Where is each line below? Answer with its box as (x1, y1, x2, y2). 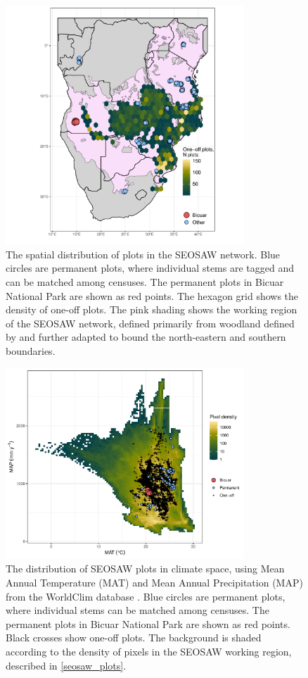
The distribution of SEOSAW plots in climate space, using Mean (6, 561, 285, 576)
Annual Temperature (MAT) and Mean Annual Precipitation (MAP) (6, 575, 303, 589)
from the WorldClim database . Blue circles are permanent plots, (6, 589, 285, 603)
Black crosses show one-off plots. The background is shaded (6, 630, 262, 645)
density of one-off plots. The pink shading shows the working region (6, 302, 297, 317)
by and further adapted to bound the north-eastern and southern (6, 329, 286, 344)
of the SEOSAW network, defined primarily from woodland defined (6, 315, 295, 330)
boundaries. (6, 343, 56, 358)
